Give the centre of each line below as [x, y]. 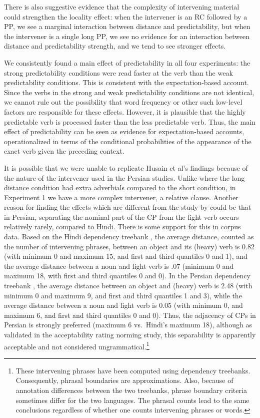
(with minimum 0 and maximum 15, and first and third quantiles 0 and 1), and [126, 256]
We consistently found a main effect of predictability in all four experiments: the [127, 62]
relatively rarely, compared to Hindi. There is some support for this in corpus [122, 227]
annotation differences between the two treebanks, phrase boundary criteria [131, 390]
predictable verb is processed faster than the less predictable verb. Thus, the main [130, 121]
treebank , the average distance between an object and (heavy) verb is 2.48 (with [128, 286]
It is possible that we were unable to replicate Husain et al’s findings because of [126, 167]
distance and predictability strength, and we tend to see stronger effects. [115, 46]
